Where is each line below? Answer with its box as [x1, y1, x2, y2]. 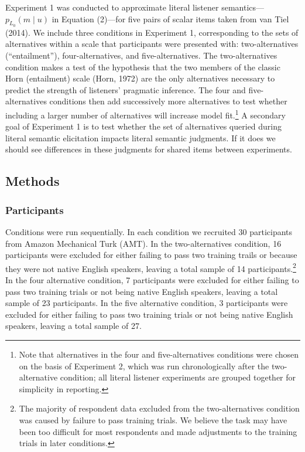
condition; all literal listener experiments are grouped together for [60, 371, 296, 383]
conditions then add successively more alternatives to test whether [49, 95, 287, 107]
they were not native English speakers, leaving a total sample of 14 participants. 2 [5, 260, 296, 274]
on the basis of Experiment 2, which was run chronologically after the [19, 359, 269, 372]
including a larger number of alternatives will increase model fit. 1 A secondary [5, 107, 286, 121]
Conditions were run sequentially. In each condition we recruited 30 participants [5, 225, 293, 237]
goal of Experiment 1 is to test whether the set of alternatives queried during [5, 120, 282, 132]
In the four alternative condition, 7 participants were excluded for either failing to [5, 274, 299, 286]
